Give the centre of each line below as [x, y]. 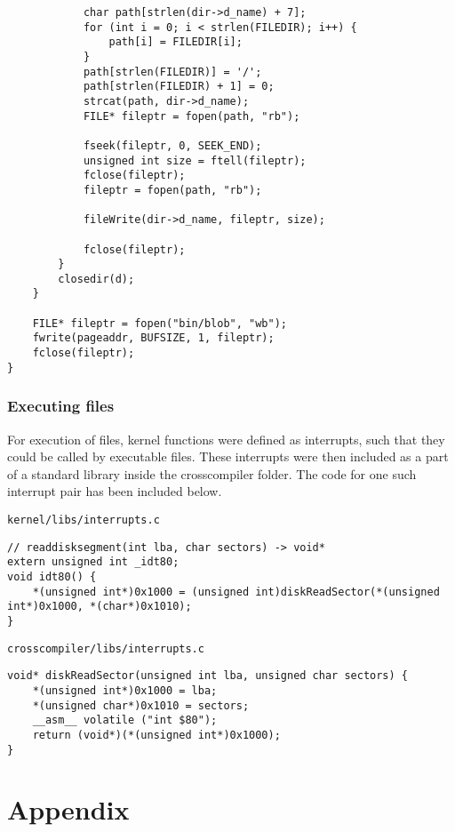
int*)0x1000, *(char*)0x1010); [100, 607]
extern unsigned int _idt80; [93, 562]
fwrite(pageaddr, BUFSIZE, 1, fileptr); [153, 338]
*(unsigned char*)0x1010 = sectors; [141, 705]
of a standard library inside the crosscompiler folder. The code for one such [212, 473]
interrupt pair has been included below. [115, 491]
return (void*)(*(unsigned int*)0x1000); [156, 735]
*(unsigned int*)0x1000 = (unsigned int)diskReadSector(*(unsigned [236, 592]
